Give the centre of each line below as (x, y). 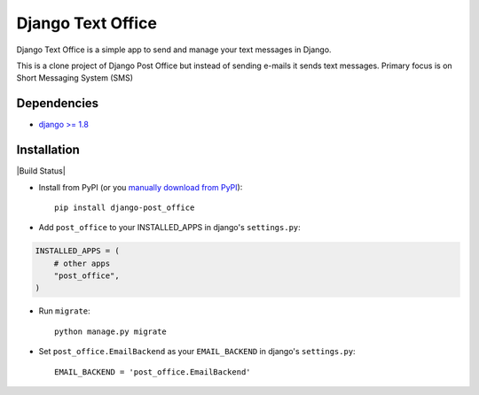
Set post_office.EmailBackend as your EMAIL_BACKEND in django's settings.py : (197, 352)
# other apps (82, 263)
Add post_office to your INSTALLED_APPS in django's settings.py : (169, 228)
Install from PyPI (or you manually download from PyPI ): (141, 187)
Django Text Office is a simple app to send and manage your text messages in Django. (174, 50)
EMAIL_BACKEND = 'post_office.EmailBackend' (153, 372)
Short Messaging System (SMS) (75, 78)
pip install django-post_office (125, 207)
